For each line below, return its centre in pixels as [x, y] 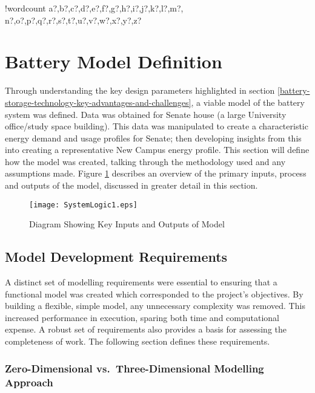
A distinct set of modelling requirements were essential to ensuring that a [141, 282]
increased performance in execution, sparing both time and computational [142, 317]
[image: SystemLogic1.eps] [83, 205]
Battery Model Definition [114, 61]
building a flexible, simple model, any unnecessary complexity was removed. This [155, 306]
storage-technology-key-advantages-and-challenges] [98, 102]
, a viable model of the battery [248, 102]
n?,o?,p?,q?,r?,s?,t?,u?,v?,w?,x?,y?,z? [73, 20]
